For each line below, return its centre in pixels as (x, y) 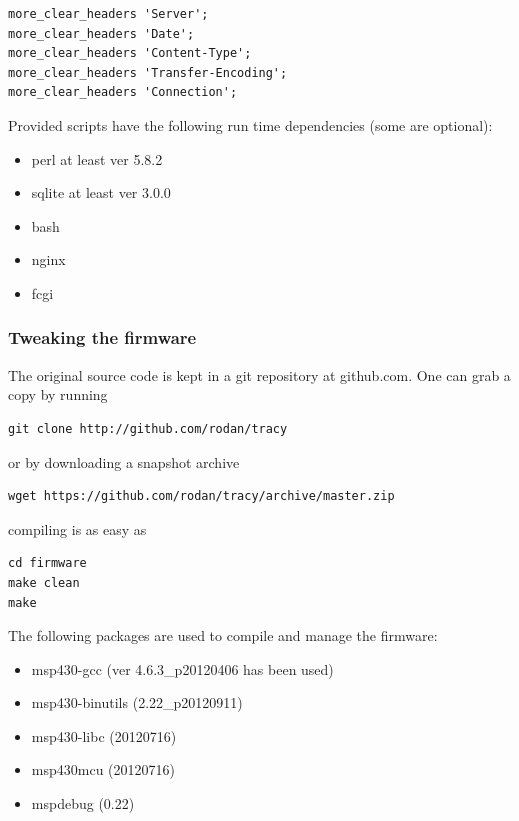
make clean (44, 582)
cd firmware (47, 563)
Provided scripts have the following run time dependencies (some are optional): (250, 124)
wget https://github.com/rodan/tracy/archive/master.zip (201, 496)
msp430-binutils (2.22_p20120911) (137, 702)
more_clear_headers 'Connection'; (123, 92)
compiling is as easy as (77, 528)
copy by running (58, 394)
